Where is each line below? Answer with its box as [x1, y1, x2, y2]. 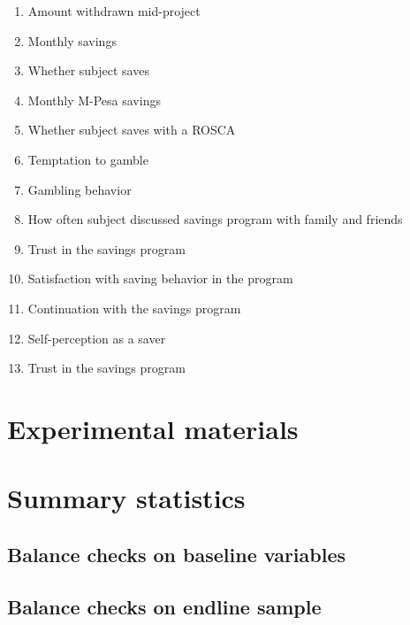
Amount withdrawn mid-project [27, 2, 201, 19]
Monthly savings [27, 31, 117, 50]
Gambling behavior [27, 180, 132, 198]
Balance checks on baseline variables [7, 540, 346, 567]
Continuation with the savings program [27, 298, 241, 317]
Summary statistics [7, 480, 246, 516]
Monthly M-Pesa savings [27, 90, 161, 109]
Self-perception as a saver [27, 328, 166, 347]
